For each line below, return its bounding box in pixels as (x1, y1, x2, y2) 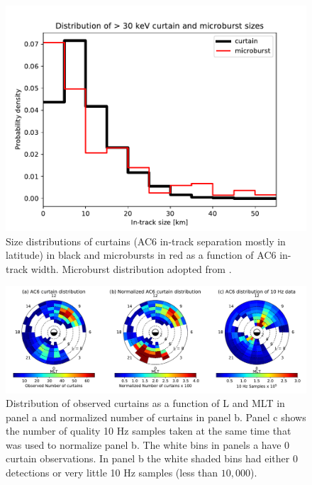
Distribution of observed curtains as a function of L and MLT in (6, 396, 285, 411)
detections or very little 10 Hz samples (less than (6, 465, 218, 480)
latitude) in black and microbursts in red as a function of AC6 (6, 247, 277, 262)
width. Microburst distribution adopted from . (30, 261, 232, 276)
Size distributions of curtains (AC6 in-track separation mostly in (6, 233, 286, 248)
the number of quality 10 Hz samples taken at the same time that (6, 423, 291, 438)
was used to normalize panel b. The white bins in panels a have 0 (6, 437, 290, 452)
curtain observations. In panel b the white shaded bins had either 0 (6, 451, 298, 466)
